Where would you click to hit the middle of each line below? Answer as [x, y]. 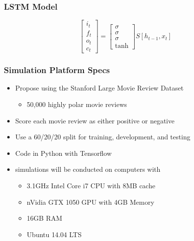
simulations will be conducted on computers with [88, 169]
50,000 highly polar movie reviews [77, 104]
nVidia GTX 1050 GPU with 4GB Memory [90, 202]
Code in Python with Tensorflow [63, 153]
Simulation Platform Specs [57, 70]
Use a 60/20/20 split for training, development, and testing [103, 137]
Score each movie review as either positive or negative [95, 120]
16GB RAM [44, 218]
